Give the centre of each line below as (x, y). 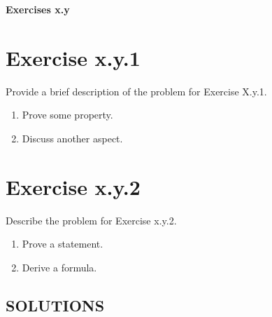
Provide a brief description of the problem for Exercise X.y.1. (136, 91)
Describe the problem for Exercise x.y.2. (91, 220)
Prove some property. (67, 115)
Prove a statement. (63, 244)
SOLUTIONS (55, 305)
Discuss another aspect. (72, 138)
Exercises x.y (38, 9)
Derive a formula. (59, 267)
